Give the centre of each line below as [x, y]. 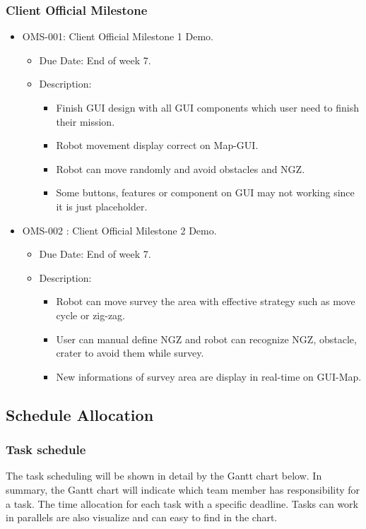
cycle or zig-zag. [91, 315]
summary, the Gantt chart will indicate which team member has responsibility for [183, 489]
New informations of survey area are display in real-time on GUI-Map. [209, 376]
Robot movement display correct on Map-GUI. [157, 145]
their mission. [85, 121]
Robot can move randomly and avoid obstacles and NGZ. [181, 168]
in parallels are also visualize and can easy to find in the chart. [142, 517]
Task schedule [46, 450]
